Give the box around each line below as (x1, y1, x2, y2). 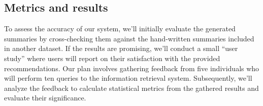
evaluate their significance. (4, 92, 86, 103)
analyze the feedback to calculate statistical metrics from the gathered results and (4, 82, 259, 93)
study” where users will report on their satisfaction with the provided (4, 52, 220, 63)
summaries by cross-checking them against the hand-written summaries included (4, 33, 254, 43)
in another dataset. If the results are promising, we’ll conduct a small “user (4, 43, 238, 54)
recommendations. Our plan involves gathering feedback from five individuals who (4, 63, 259, 73)
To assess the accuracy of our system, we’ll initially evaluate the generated (4, 23, 236, 34)
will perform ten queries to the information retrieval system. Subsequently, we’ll (4, 73, 252, 83)
